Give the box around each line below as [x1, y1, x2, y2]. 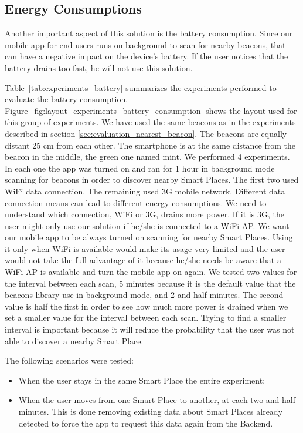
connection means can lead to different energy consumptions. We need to [5, 196, 267, 209]
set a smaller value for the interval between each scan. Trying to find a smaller [5, 311, 287, 324]
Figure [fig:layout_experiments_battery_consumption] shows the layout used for [5, 104, 297, 116]
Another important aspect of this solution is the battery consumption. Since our [5, 27, 293, 39]
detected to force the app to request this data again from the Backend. [18, 417, 273, 429]
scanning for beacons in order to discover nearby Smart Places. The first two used [5, 173, 299, 186]
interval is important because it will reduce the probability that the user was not [5, 323, 295, 335]
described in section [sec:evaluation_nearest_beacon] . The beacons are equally [5, 127, 287, 139]
